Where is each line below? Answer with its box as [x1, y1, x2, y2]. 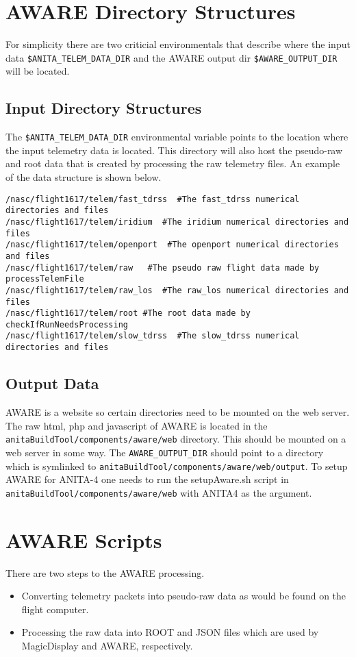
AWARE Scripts [5, 525, 162, 554]
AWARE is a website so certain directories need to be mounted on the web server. [5, 405, 350, 419]
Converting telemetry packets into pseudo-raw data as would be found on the [21, 588, 346, 603]
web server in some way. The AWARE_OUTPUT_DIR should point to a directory [5, 445, 324, 459]
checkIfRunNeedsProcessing [5, 319, 128, 330]
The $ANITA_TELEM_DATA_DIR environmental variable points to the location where [5, 129, 348, 144]
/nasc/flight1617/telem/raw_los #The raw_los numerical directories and [5, 285, 349, 295]
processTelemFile [5, 274, 84, 284]
